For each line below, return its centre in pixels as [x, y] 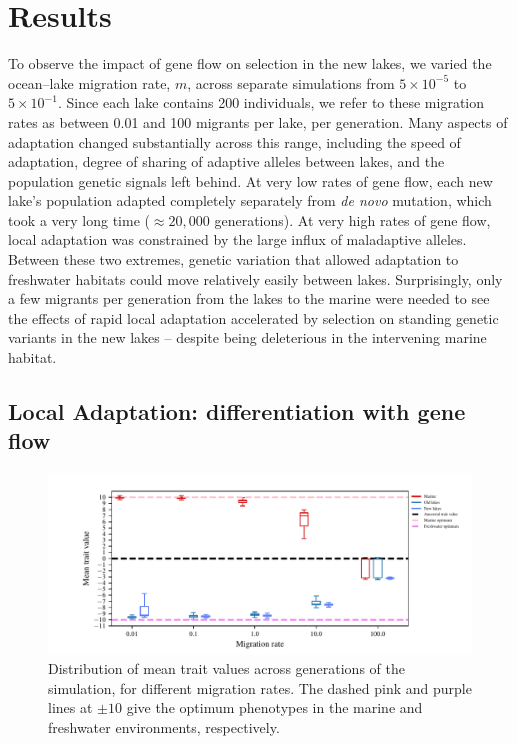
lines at [70, 707]
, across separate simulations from [291, 82]
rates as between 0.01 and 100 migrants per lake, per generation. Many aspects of [258, 121]
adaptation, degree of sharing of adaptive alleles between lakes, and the [226, 161]
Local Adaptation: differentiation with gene [237, 411]
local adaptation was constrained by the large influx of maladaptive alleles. [237, 239]
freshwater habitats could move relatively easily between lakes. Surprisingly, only [255, 278]
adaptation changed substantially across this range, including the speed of [234, 141]
